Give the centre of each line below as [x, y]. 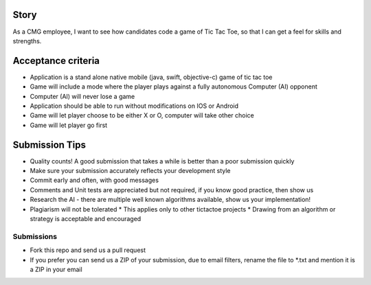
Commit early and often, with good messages [94, 180]
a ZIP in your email [56, 269]
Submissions [35, 236]
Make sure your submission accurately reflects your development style [130, 171]
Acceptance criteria [56, 61]
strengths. [27, 41]
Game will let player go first [69, 125]
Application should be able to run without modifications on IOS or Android [134, 106]
